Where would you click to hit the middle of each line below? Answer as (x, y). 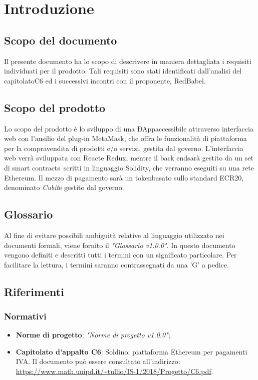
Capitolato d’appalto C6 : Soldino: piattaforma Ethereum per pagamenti (132, 351)
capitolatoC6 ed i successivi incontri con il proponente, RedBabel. (105, 80)
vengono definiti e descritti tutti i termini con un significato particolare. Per (120, 255)
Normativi (25, 316)
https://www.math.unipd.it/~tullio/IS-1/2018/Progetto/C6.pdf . (114, 371)
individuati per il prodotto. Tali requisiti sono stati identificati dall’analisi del (123, 71)
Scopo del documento (61, 40)
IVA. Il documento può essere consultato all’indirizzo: (98, 361)
